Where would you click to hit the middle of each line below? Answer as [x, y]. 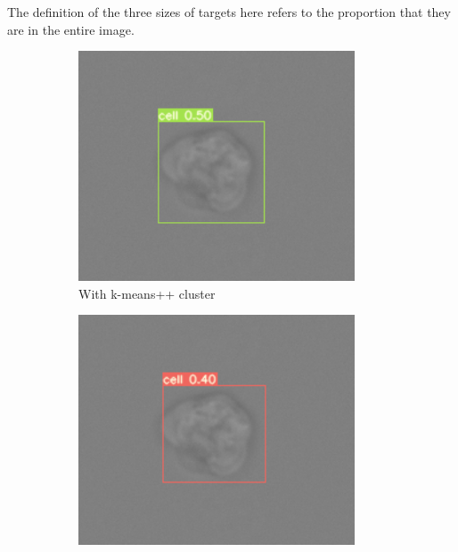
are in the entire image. [71, 29]
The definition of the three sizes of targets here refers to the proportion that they [229, 12]
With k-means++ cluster [147, 293]
